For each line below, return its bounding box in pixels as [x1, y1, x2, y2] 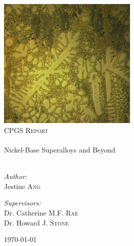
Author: [4, 171, 27, 181]
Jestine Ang [4, 180, 40, 191]
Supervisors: [4, 197, 41, 208]
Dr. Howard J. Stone [4, 217, 69, 227]
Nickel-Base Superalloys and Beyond [4, 144, 115, 154]
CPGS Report [4, 124, 48, 135]
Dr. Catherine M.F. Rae [4, 207, 78, 217]
